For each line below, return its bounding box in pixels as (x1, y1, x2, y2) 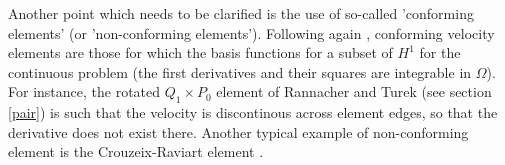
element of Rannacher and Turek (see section (216, 81, 492, 102)
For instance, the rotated (8, 81, 161, 102)
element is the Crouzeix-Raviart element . (8, 141, 264, 162)
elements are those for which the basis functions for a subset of (8, 42, 393, 63)
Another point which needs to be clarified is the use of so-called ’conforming (8, 3, 474, 23)
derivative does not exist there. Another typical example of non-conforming (8, 121, 469, 142)
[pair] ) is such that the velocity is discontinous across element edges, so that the (8, 102, 498, 123)
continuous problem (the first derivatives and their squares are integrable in (8, 61, 472, 82)
